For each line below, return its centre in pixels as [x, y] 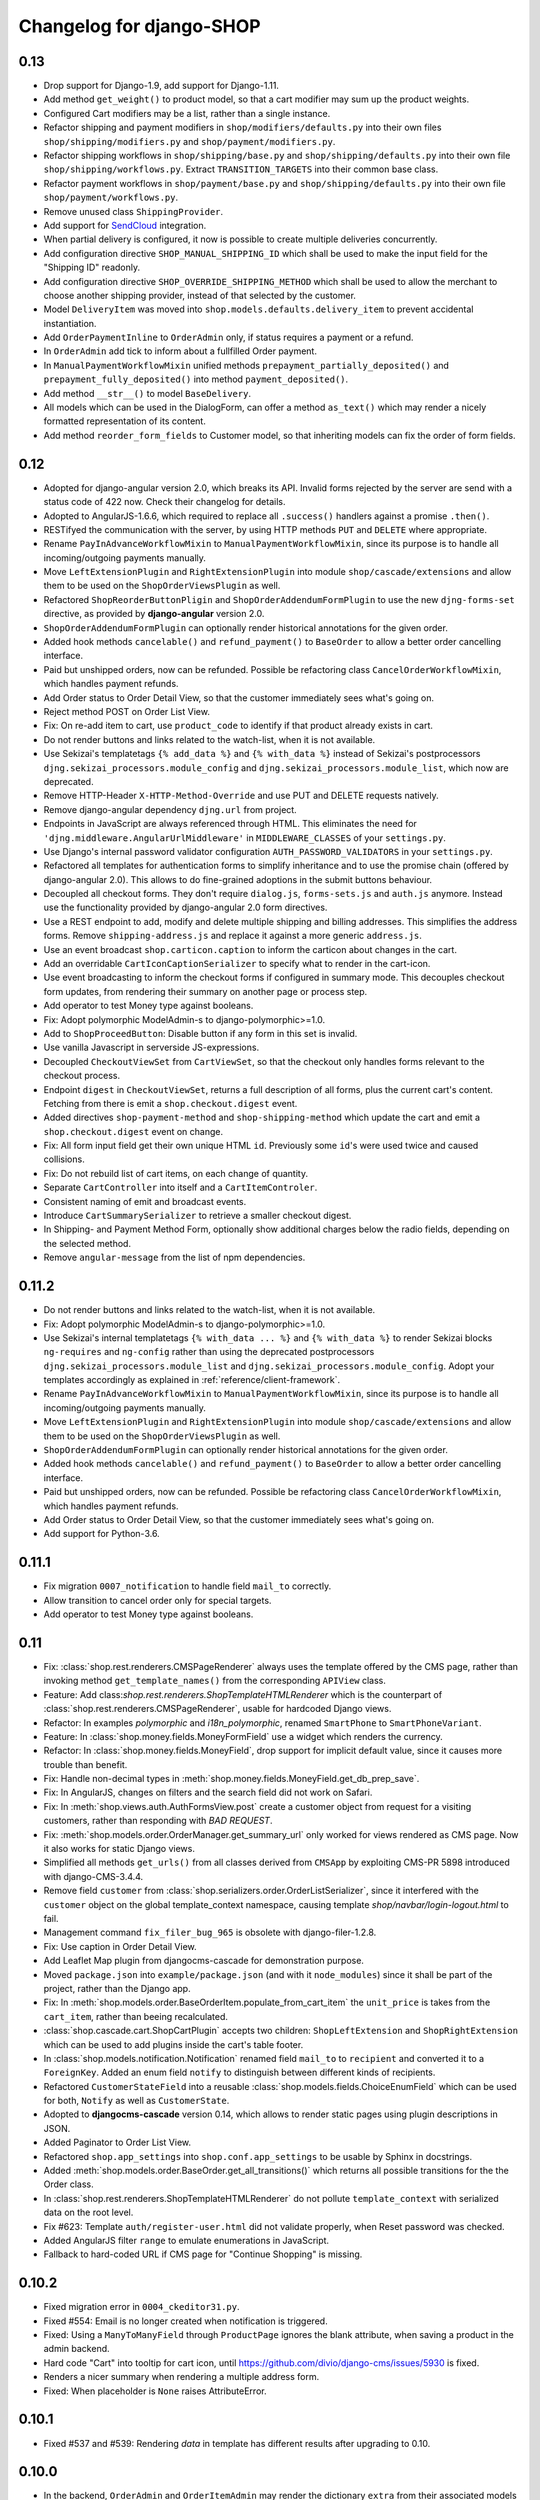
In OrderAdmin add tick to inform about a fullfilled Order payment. [180, 351]
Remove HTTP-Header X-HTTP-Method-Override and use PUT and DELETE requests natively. [241, 796]
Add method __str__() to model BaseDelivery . [147, 393]
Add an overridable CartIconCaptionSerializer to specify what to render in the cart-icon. [237, 964]
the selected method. [87, 1243]
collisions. [64, 1159]
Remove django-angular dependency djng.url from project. [170, 809]
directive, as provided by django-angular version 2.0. [154, 614]
